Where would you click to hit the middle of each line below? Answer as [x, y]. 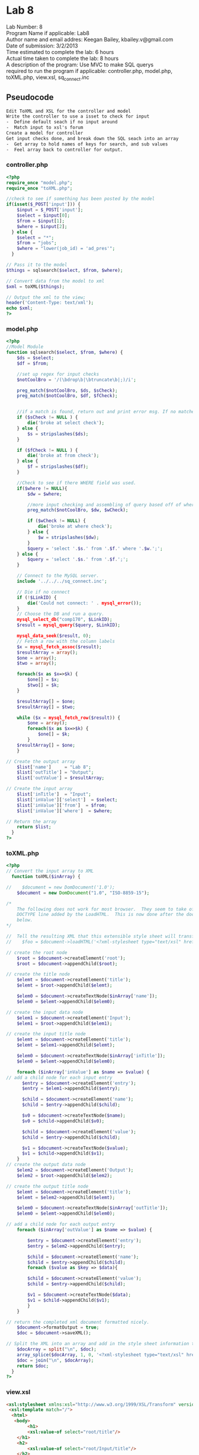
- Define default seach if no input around [62, 122]
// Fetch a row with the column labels [66, 641]
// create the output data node [46, 1165]
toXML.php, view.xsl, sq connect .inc [48, 78]
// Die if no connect [43, 592]
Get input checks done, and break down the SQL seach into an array [92, 138]
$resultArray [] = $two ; [46, 707]
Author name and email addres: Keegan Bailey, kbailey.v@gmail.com [90, 39]
